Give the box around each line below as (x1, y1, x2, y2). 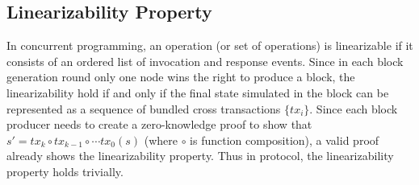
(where (144, 131, 178, 148)
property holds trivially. (6, 162, 124, 179)
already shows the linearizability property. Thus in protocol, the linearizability (6, 147, 394, 164)
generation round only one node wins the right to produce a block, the (6, 68, 355, 85)
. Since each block (309, 100, 398, 117)
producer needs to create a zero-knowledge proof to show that (6, 116, 312, 133)
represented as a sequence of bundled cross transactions (6, 100, 281, 117)
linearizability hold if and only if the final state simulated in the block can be (6, 84, 389, 101)
